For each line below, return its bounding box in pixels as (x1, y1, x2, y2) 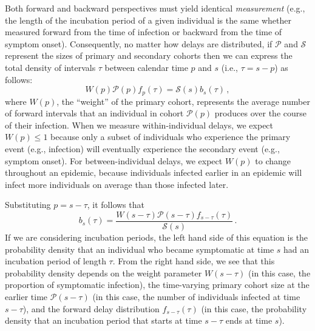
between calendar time (104, 61, 188, 73)
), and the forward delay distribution (22, 302, 160, 315)
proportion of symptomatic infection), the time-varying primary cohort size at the (5, 278, 310, 291)
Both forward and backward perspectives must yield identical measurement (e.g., (5, 2, 305, 14)
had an (283, 242, 310, 255)
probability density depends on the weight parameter (5, 266, 202, 279)
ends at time (225, 314, 273, 327)
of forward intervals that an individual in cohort (5, 107, 184, 119)
